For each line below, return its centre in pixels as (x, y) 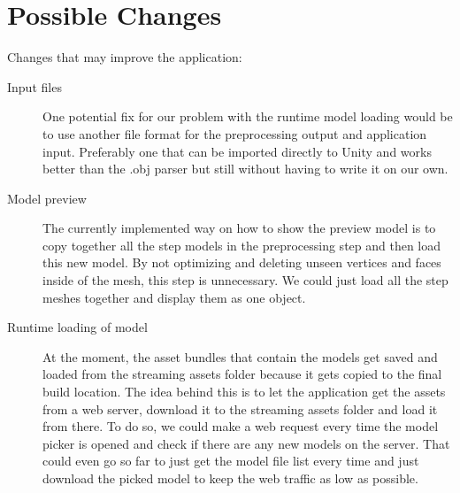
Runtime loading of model (77, 327)
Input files (34, 86)
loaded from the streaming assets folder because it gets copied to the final (242, 374)
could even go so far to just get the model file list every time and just (231, 461)
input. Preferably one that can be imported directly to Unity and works (237, 151)
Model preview (47, 198)
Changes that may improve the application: (125, 57)
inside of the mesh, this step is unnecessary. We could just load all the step (245, 280)
